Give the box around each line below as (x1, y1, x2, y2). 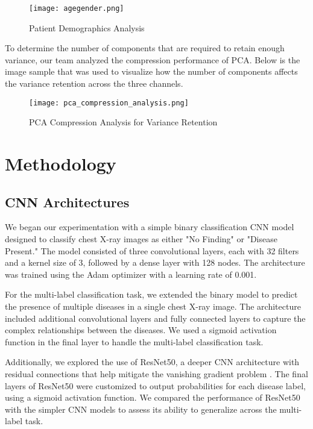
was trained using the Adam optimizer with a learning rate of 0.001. (5, 268, 257, 280)
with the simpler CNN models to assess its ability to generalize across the (5, 402, 277, 415)
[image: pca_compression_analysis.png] (29, 98, 189, 107)
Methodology (5, 151, 116, 176)
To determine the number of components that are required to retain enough (5, 42, 285, 54)
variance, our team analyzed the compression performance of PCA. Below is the (5, 53, 300, 66)
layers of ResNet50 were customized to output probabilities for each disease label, (5, 379, 306, 392)
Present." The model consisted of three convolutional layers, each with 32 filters (5, 244, 299, 257)
